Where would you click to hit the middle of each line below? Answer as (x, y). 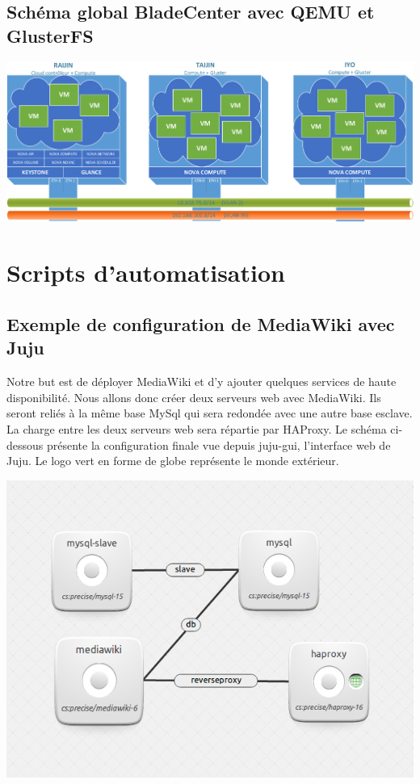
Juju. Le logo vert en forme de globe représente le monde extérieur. (173, 461)
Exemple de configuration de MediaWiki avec (201, 324)
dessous (25, 444)
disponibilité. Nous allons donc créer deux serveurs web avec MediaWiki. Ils (194, 397)
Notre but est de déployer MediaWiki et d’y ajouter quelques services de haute (202, 382)
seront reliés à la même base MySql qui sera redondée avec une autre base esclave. (210, 413)
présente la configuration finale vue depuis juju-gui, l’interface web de (218, 444)
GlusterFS (50, 35)
